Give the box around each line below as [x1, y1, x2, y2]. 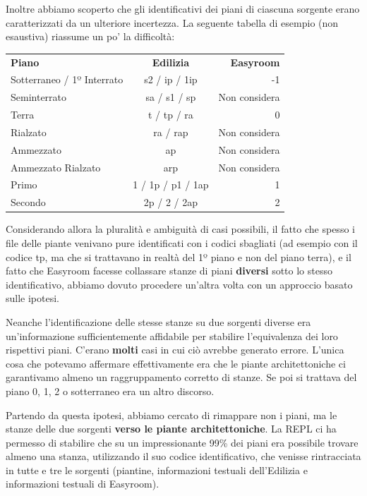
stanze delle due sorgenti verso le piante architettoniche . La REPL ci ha [6, 421, 337, 436]
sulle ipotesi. [6, 291, 59, 306]
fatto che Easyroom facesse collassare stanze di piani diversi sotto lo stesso [6, 263, 332, 278]
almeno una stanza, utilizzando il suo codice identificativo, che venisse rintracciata [6, 449, 361, 464]
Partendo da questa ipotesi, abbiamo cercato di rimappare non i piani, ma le [6, 407, 337, 422]
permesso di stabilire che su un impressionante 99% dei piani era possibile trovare [6, 435, 359, 449]
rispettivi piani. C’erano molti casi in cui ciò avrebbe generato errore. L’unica [6, 342, 344, 357]
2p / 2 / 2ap [143, 195, 198, 210]
